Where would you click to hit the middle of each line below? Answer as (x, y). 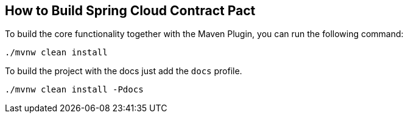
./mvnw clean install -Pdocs (74, 90)
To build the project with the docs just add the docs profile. (124, 71)
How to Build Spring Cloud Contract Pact (130, 11)
